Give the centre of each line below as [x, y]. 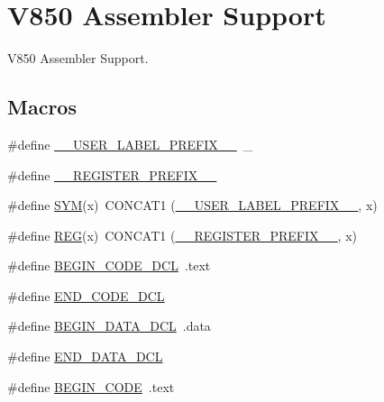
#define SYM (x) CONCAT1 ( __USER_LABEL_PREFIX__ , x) [192, 205]
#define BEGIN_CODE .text [91, 386]
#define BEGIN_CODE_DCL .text [109, 265]
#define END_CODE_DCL [86, 295]
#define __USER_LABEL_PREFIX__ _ [130, 144]
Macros [42, 107]
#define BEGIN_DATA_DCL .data [109, 326]
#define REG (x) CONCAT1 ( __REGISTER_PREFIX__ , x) [182, 235]
